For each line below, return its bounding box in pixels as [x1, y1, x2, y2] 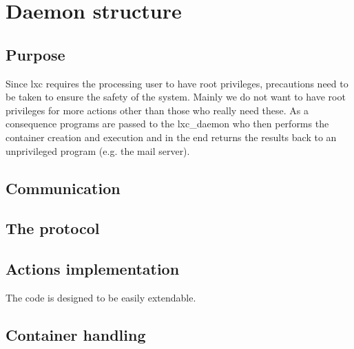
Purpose [6, 43, 65, 65]
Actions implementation [6, 258, 180, 279]
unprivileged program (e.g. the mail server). [6, 143, 190, 158]
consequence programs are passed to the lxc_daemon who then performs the [6, 116, 329, 131]
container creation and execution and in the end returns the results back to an [6, 129, 337, 144]
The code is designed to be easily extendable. [6, 290, 196, 304]
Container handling [6, 324, 146, 345]
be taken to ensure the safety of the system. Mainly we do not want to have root [6, 89, 346, 104]
